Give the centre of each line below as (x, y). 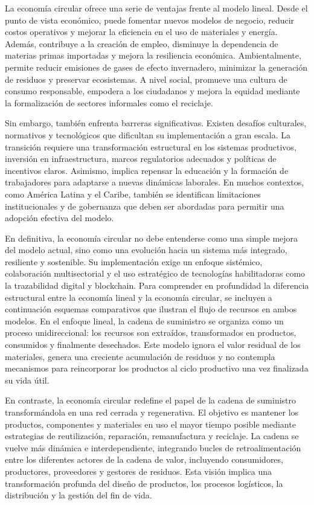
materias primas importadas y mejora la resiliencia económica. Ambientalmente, (153, 55)
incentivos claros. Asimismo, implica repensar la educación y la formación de (147, 170)
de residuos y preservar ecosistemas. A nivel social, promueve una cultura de (146, 79)
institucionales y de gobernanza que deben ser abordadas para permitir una (145, 206)
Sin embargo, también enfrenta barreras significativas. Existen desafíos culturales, (156, 123)
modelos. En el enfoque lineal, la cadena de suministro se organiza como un (144, 320)
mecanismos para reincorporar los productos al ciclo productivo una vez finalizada (157, 368)
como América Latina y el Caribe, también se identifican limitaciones (133, 194)
